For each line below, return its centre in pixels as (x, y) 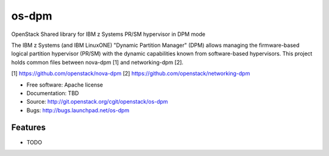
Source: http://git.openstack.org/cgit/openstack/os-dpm (97, 102)
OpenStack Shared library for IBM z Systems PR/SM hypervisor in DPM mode (108, 34)
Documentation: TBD (53, 93)
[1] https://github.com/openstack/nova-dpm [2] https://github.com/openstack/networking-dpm (131, 74)
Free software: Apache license (65, 85)
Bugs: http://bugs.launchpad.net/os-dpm (78, 110)
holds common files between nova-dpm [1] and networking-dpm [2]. (97, 62)
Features (28, 128)
